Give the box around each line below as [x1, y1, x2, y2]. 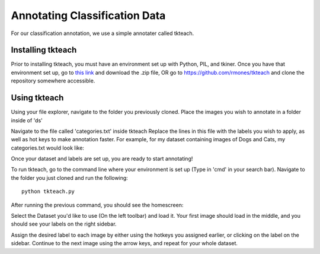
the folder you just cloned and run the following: [11, 174, 129, 181]
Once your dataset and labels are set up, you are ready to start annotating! [11, 155, 193, 163]
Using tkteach [11, 93, 64, 103]
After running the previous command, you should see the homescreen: [11, 201, 184, 208]
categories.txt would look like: [11, 144, 84, 151]
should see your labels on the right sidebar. [11, 220, 117, 228]
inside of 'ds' [11, 116, 43, 124]
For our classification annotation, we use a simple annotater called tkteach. [11, 30, 194, 37]
